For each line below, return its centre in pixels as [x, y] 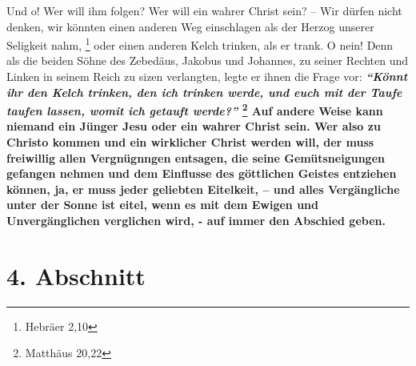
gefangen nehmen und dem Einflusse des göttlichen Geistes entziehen [202, 173]
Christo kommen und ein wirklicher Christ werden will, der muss [190, 142]
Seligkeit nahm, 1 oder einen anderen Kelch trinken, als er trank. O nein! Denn [200, 44]
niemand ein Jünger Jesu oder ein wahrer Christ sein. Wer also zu [194, 126]
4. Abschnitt [76, 275]
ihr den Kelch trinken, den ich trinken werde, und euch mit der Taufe [204, 92]
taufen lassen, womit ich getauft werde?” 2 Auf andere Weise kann [195, 109]
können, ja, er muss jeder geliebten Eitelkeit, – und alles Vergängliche [203, 189]
